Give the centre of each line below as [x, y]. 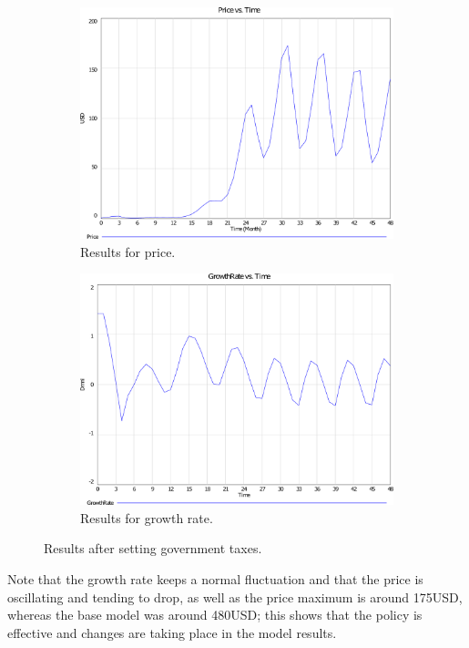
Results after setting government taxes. [153, 548]
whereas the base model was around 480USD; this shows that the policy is [215, 615]
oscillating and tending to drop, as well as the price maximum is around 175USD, [235, 597]
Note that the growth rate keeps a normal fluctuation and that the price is [215, 578]
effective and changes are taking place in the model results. [172, 632]
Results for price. [128, 251]
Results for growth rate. [147, 517]
